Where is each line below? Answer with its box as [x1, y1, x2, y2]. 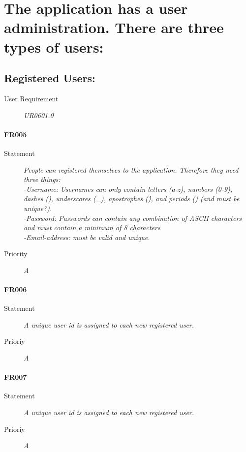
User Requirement [4, 93, 59, 103]
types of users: [4, 36, 104, 57]
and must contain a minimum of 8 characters [24, 222, 160, 233]
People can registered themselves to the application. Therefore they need [24, 164, 239, 175]
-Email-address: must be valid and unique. [24, 232, 150, 242]
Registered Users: [4, 70, 95, 86]
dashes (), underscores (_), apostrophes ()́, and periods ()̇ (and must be [24, 193, 240, 204]
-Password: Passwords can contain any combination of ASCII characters [24, 212, 242, 223]
